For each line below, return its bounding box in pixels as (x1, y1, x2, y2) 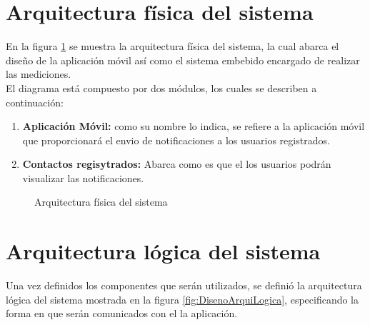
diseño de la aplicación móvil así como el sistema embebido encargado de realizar (6, 52, 360, 67)
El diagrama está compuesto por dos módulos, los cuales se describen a (6, 80, 317, 95)
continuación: (6, 94, 64, 109)
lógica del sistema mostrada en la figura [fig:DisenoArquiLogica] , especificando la (6, 291, 359, 306)
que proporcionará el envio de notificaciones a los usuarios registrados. (22, 132, 330, 147)
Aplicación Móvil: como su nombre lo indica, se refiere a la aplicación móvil (22, 119, 365, 134)
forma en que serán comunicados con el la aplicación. (6, 306, 238, 321)
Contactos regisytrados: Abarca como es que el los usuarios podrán (22, 156, 331, 171)
